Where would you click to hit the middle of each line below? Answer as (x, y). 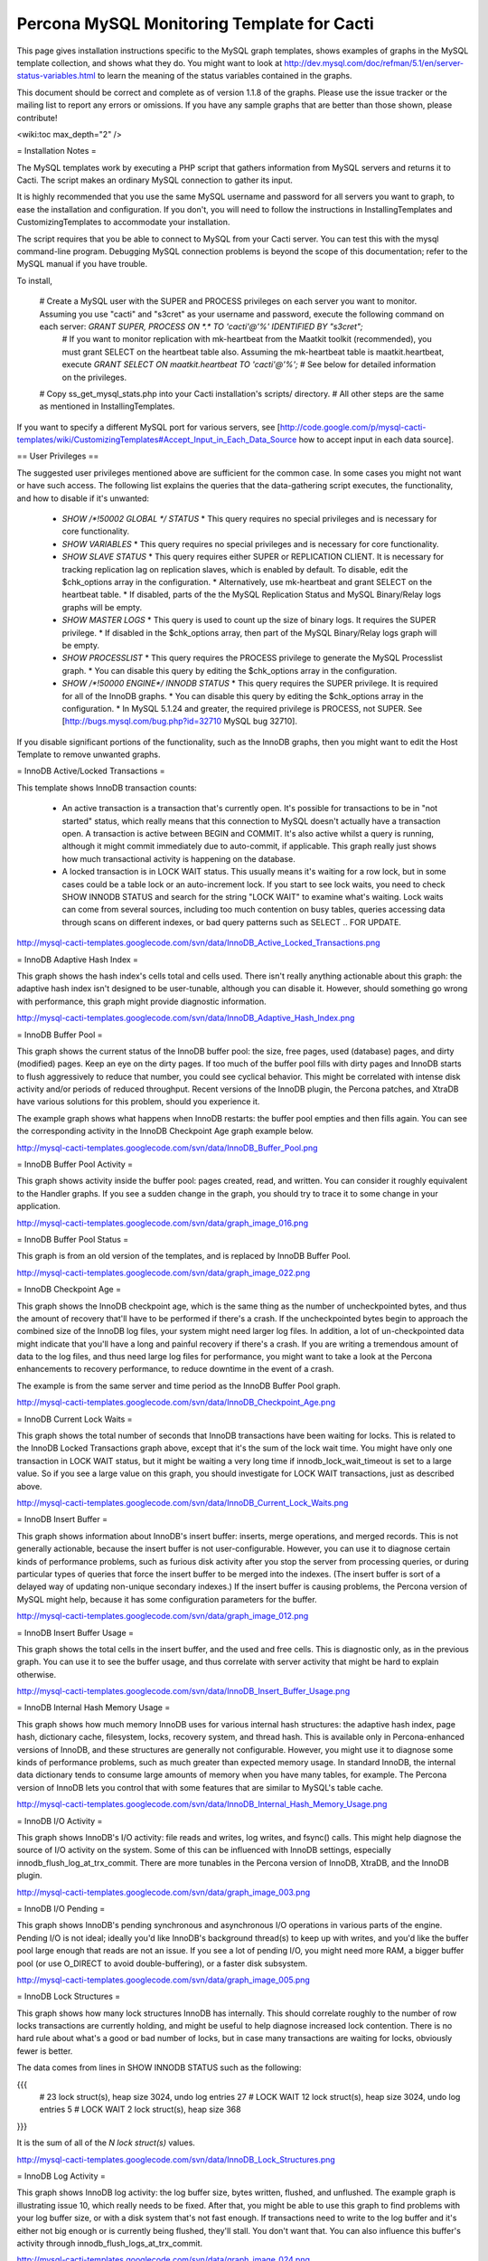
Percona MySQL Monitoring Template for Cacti (195, 24)
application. (38, 1206)
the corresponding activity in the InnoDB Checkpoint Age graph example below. (165, 1131)
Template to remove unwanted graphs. (89, 754)
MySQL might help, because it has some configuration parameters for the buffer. (167, 1599)
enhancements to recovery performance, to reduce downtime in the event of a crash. (175, 1369)
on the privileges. (94, 377)
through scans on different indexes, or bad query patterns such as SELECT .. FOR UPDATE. (232, 922)
